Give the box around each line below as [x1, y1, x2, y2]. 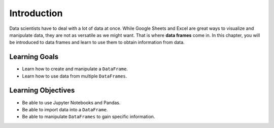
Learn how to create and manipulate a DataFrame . [22, 66, 128, 72]
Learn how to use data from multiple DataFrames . [22, 73, 127, 79]
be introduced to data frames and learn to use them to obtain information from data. [9, 39, 185, 46]
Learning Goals [9, 53, 59, 61]
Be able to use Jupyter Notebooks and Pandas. [22, 99, 121, 106]
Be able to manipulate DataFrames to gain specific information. [22, 114, 155, 120]
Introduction [9, 8, 63, 19]
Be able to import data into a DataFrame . [22, 106, 108, 112]
